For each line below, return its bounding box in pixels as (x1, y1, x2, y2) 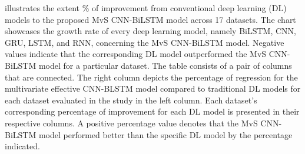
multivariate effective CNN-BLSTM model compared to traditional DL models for (5, 82, 301, 95)
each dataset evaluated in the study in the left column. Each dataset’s (5, 93, 257, 106)
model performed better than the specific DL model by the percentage (38, 128, 293, 140)
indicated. (5, 140, 40, 152)
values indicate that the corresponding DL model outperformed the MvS (5, 48, 267, 60)
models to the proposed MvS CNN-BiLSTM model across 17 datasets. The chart (5, 13, 296, 25)
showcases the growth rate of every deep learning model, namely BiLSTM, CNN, (5, 25, 297, 37)
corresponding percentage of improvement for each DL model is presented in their (5, 105, 300, 118)
